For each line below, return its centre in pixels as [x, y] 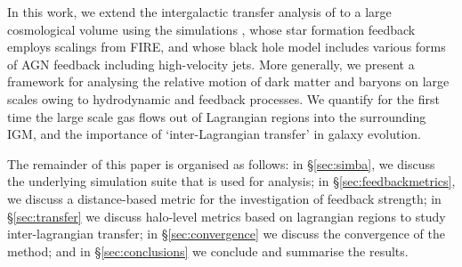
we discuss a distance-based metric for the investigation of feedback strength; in [224, 198]
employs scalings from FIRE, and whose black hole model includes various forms [227, 47]
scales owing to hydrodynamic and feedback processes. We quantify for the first [223, 98]
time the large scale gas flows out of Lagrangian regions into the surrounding [217, 116]
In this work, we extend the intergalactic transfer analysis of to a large [199, 12]
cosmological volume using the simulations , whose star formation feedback [211, 29]
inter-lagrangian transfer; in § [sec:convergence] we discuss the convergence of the [226, 234]
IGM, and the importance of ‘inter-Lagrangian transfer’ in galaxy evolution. [214, 134]
